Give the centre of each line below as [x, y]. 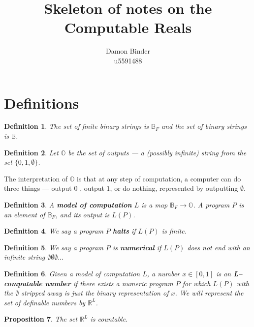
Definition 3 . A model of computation [68, 205]
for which [196, 283]
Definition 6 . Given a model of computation [72, 273]
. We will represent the [209, 293]
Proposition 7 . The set [41, 319]
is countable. [109, 319]
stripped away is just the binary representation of [95, 293]
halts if [124, 231]
